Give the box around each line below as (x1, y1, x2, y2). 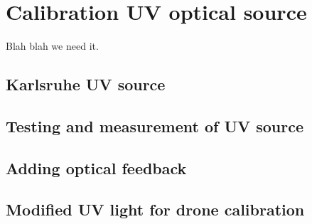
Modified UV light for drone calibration (6, 198, 305, 220)
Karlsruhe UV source (6, 73, 166, 95)
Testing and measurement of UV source (6, 114, 304, 137)
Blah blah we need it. (6, 38, 99, 53)
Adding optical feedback (6, 156, 187, 178)
